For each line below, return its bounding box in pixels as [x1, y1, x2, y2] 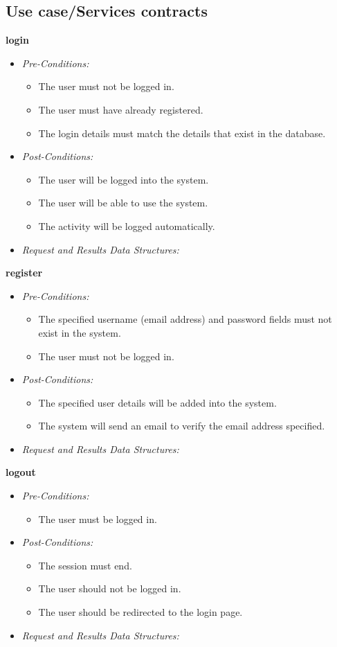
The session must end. [38, 558, 132, 572]
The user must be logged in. [38, 511, 157, 526]
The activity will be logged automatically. [38, 218, 215, 233]
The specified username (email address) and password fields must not [38, 312, 332, 326]
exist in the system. [38, 325, 121, 339]
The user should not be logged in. [38, 581, 181, 596]
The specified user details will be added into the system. [38, 395, 277, 409]
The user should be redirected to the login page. [38, 605, 243, 619]
